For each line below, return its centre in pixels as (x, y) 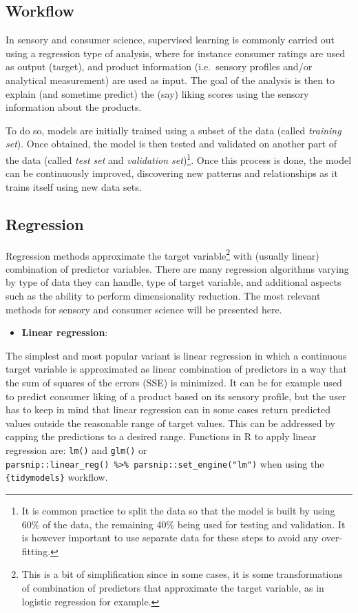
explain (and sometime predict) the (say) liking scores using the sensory (157, 93)
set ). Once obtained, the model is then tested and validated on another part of (171, 144)
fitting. (36, 551)
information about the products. (74, 107)
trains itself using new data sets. (74, 186)
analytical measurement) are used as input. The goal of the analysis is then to (170, 80)
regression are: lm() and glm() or (76, 449)
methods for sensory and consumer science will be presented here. (144, 309)
